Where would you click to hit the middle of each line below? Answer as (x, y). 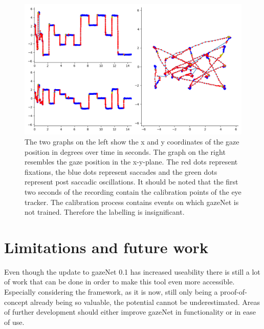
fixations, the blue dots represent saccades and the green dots (121, 171)
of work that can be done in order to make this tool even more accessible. (119, 282)
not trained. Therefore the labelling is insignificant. (105, 212)
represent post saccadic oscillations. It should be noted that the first (131, 182)
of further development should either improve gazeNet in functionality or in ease (130, 312)
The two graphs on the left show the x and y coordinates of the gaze (132, 141)
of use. (14, 322)
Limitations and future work (106, 247)
